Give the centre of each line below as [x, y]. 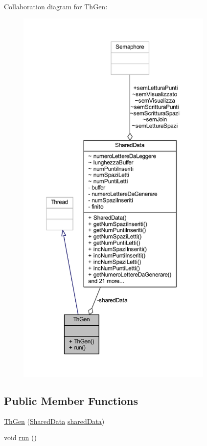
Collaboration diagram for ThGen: [56, 6]
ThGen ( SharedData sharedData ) [54, 421]
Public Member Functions [71, 400]
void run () [20, 437]
